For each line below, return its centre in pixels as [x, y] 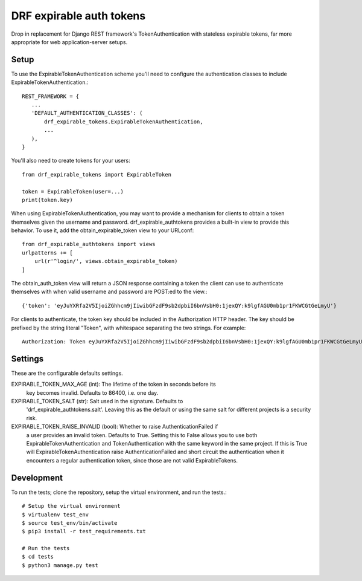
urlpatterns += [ [47, 253]
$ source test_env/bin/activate [70, 523]
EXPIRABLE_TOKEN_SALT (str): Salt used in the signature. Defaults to [97, 401]
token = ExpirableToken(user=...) [73, 191]
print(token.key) [47, 200]
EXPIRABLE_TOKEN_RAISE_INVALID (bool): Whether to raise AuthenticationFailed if [115, 427]
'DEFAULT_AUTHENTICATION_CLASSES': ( [87, 113]
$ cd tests [38, 557]
